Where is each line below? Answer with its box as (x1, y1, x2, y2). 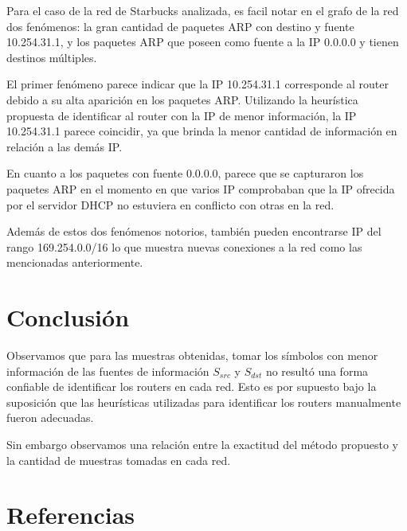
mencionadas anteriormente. (6, 254, 143, 271)
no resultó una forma (265, 362, 369, 379)
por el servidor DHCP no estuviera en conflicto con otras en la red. (6, 196, 335, 213)
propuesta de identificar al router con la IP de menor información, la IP (6, 107, 357, 123)
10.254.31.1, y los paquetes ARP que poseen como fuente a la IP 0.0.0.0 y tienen (6, 33, 399, 50)
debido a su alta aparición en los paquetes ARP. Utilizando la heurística (6, 91, 358, 107)
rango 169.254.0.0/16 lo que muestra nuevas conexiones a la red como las (6, 238, 362, 255)
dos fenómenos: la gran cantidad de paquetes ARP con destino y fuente (6, 18, 354, 34)
